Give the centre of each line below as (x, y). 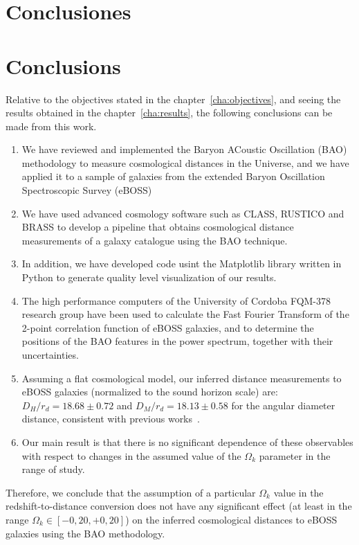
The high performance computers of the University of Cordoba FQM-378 (176, 300)
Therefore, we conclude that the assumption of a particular (131, 492)
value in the (298, 492)
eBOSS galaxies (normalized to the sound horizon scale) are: (150, 392)
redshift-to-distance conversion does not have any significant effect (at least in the (179, 506)
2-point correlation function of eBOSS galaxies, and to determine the (168, 327)
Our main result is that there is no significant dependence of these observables (187, 441)
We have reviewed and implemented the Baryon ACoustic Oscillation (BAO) (184, 149)
